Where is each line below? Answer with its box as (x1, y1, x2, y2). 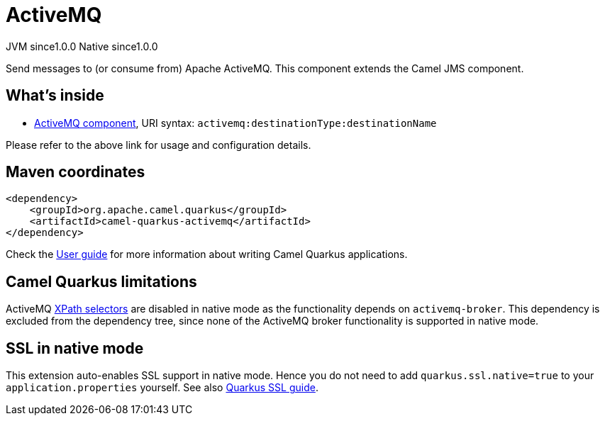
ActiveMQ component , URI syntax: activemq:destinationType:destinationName (34, 116, 437, 129)
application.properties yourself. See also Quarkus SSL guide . (6, 381, 318, 394)
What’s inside (6, 86, 104, 105)
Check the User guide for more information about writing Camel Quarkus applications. (6, 248, 408, 261)
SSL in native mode (6, 339, 144, 357)
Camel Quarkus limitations (6, 272, 197, 291)
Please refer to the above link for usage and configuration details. (6, 138, 311, 151)
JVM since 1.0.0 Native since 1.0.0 (6, 40, 158, 52)
